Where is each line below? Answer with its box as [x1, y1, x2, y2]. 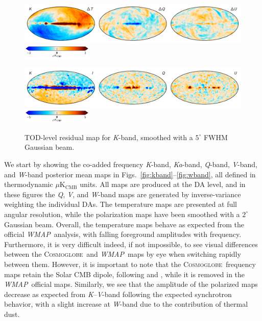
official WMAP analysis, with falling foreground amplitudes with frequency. [4, 229, 242, 239]
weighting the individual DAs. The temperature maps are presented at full [4, 199, 237, 209]
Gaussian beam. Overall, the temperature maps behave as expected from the [4, 219, 244, 229]
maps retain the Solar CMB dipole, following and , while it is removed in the [4, 269, 245, 279]
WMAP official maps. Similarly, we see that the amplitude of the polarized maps [4, 279, 258, 289]
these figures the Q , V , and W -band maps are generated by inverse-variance [4, 189, 241, 199]
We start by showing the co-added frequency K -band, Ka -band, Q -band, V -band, [4, 158, 257, 169]
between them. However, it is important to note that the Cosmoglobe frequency [4, 258, 256, 269]
